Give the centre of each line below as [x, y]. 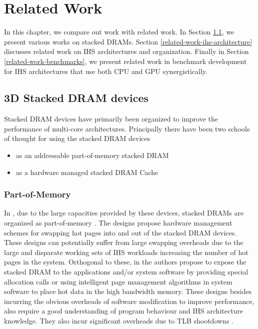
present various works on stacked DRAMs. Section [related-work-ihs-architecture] [128, 41]
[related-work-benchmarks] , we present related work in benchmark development [125, 61]
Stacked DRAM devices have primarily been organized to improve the [111, 119]
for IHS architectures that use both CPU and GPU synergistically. [106, 71]
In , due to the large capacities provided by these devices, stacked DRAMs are [124, 213]
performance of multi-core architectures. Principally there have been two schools [127, 128]
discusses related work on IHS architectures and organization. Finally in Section [126, 51]
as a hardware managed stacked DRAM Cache [87, 172]
